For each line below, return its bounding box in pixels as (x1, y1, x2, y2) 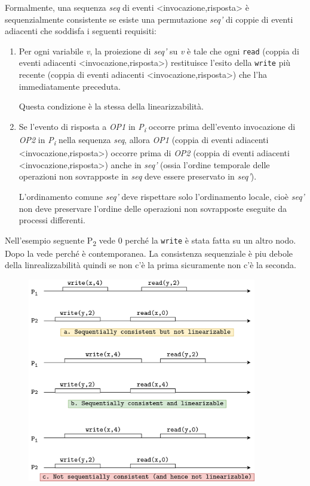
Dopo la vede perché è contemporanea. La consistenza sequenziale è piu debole (5, 247, 293, 259)
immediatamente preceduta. (19, 80, 121, 92)
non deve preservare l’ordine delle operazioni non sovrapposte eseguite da (19, 202, 287, 214)
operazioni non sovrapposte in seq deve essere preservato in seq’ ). (19, 170, 257, 183)
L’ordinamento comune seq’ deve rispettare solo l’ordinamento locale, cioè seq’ (19, 190, 305, 202)
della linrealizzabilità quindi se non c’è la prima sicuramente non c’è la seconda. (5, 259, 297, 271)
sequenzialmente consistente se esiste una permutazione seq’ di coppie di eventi (5, 13, 293, 25)
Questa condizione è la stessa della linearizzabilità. (19, 100, 204, 113)
